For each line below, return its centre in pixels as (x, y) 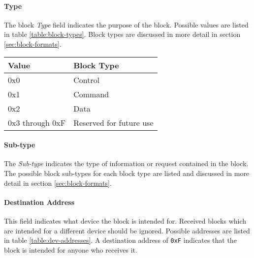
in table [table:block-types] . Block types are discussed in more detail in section (122, 34)
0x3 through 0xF (37, 122)
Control (87, 80)
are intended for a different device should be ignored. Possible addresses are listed (127, 230)
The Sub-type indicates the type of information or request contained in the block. (126, 163)
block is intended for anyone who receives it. (71, 249)
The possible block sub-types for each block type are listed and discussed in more (127, 173)
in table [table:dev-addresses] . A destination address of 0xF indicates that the (120, 240)
